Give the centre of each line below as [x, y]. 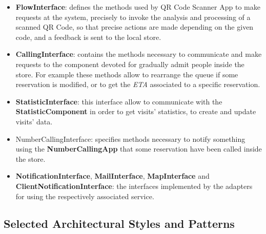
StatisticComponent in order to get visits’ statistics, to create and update [136, 111]
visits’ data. [34, 121]
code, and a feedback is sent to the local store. [88, 37]
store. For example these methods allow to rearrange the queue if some [127, 74]
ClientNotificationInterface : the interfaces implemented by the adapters [134, 186]
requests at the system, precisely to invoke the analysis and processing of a [133, 17]
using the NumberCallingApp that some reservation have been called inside [139, 149]
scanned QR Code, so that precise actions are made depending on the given [135, 27]
